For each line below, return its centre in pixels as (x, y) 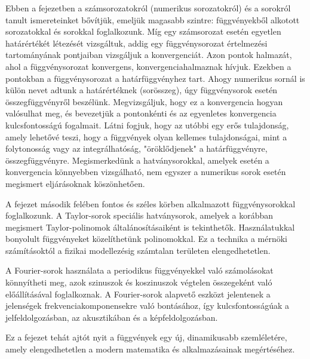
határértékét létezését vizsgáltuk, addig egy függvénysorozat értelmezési (136, 43)
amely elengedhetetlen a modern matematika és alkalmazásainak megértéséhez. (150, 349)
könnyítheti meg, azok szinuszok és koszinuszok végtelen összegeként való (139, 282)
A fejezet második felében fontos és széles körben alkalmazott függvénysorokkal (151, 203)
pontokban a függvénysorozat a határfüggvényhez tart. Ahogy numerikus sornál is (155, 78)
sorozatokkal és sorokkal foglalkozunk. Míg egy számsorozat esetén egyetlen (143, 31)
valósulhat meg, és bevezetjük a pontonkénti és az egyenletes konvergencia (141, 113)
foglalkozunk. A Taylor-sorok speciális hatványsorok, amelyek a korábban (139, 215)
